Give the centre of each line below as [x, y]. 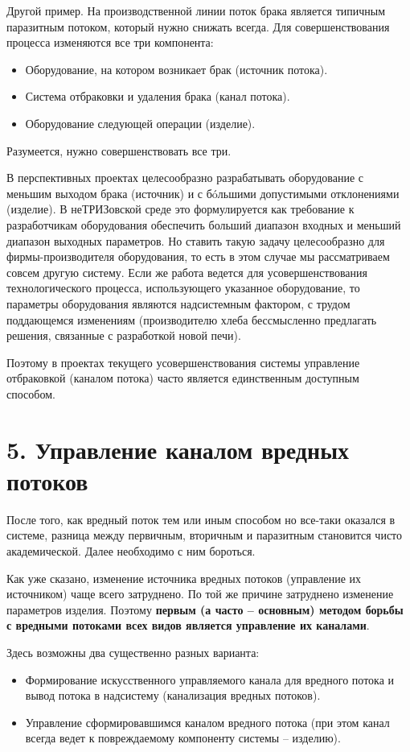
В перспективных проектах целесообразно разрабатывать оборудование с [185, 178]
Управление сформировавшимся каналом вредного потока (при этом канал [207, 722]
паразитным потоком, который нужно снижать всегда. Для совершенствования [198, 26]
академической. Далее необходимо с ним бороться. [131, 550]
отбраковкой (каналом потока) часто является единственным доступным [183, 378]
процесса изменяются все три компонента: [110, 42]
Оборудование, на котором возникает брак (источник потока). [176, 69]
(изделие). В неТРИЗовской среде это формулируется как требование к [180, 209]
